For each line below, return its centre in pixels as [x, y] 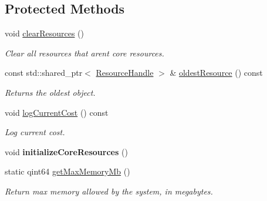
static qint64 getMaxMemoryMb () [67, 171]
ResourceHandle [125, 73]
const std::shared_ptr [44, 73]
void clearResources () [44, 33]
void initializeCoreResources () [66, 151]
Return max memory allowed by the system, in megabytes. [109, 191]
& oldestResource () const [216, 73]
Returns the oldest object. [50, 92]
